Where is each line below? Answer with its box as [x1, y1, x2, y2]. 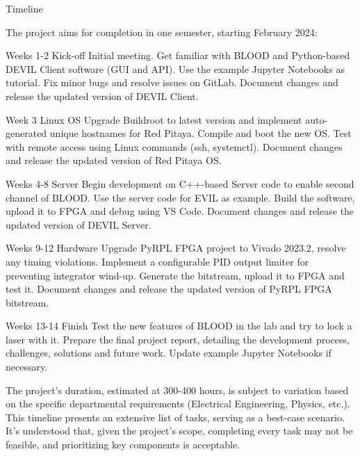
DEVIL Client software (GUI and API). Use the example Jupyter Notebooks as [6, 61, 345, 76]
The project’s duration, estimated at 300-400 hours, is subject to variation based [6, 382, 349, 397]
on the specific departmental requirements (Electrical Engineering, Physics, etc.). [6, 396, 350, 411]
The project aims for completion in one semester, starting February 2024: [6, 24, 318, 39]
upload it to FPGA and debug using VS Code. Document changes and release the [6, 204, 354, 218]
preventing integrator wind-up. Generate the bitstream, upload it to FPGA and [6, 268, 345, 282]
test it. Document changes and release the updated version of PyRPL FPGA [6, 282, 332, 296]
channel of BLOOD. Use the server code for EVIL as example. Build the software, [6, 190, 355, 204]
